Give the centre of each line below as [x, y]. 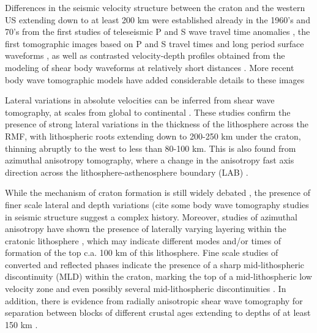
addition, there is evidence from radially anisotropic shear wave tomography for [154, 300]
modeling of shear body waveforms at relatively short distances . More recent [150, 67]
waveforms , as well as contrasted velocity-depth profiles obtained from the [145, 55]
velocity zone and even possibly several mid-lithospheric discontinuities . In [146, 289]
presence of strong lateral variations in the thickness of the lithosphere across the [157, 124]
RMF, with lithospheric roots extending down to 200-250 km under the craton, [153, 136]
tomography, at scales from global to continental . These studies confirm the [148, 112]
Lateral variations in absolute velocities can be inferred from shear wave [140, 100]
